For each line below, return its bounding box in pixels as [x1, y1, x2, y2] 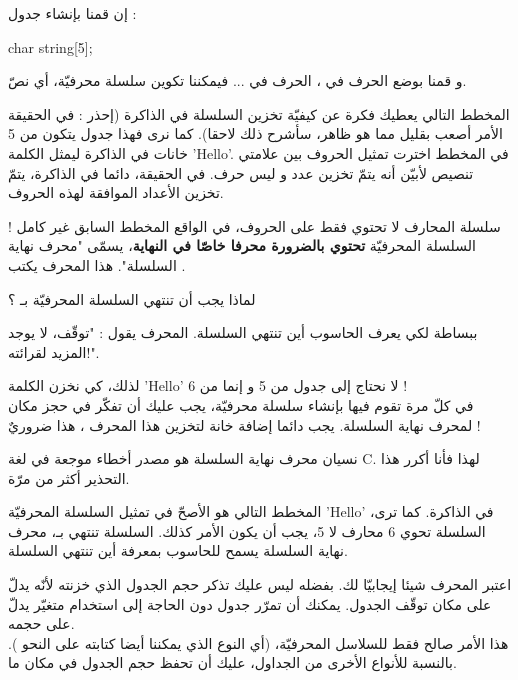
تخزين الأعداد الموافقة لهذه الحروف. [8, 182, 224, 203]
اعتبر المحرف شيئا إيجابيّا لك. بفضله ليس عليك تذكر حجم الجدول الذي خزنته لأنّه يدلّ [8, 574, 512, 595]
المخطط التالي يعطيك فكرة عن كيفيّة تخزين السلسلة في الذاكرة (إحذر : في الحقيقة [8, 103, 510, 124]
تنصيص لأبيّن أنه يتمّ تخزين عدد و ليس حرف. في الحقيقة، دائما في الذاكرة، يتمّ [8, 162, 474, 183]
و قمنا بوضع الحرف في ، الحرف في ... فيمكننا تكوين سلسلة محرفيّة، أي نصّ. [8, 70, 467, 91]
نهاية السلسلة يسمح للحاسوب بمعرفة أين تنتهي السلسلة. [8, 540, 348, 561]
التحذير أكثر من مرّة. [8, 467, 130, 488]
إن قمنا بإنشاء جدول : [8, 3, 137, 23]
